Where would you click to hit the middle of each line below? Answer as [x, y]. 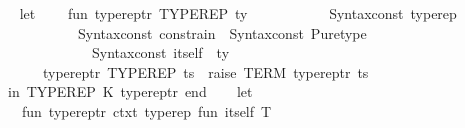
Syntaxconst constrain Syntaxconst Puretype [222, 32]
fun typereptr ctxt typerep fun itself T [146, 110]
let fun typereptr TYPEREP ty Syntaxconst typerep [238, 13]
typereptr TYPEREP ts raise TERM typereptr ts [205, 71]
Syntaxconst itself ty [160, 52]
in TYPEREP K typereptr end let [130, 91]
